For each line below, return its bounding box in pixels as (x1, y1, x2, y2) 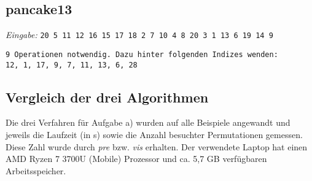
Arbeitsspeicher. (6, 164, 66, 177)
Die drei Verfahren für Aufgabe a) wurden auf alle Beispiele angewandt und (6, 116, 291, 129)
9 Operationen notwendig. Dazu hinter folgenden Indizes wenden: (6, 50, 278, 59)
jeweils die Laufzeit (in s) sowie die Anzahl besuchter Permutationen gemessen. (6, 128, 303, 141)
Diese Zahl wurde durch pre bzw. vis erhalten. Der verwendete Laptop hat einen (6, 140, 308, 153)
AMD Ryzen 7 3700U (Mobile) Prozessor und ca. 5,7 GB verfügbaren (6, 152, 267, 165)
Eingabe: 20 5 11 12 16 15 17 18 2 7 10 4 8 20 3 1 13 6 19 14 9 (6, 28, 273, 41)
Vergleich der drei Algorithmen (6, 87, 209, 106)
